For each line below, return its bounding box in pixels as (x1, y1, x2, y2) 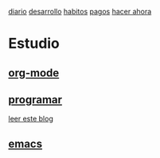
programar (8, 93, 62, 106)
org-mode (8, 66, 60, 79)
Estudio (8, 35, 60, 52)
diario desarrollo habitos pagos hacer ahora (8, 7, 152, 16)
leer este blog (8, 114, 53, 124)
